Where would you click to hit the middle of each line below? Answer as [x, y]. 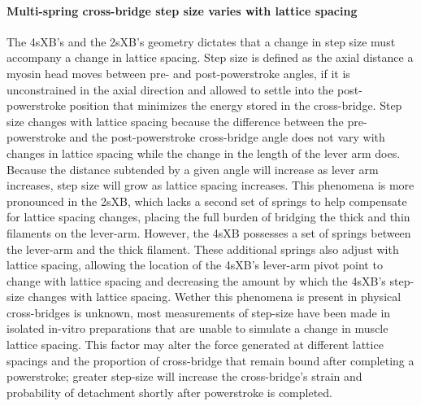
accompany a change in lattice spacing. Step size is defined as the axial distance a [210, 57]
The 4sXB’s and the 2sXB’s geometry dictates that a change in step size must [201, 41]
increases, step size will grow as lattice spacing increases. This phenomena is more [210, 185]
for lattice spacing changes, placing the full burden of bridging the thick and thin [208, 217]
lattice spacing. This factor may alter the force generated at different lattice [195, 345]
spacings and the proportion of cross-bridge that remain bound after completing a [210, 360]
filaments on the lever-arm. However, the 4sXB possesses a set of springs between [209, 232]
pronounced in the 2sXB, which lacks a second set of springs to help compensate [207, 201]
